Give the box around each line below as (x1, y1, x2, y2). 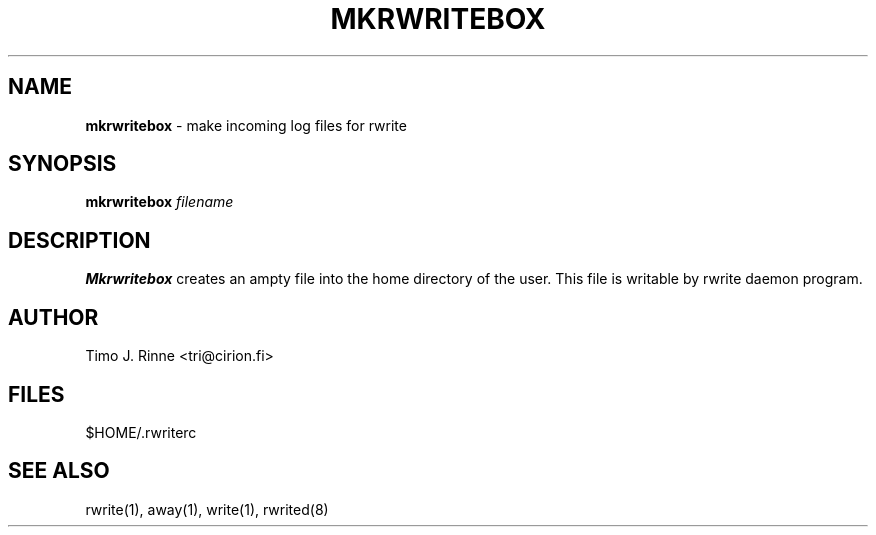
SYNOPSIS (8, 151, 117, 177)
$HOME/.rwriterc (85, 423, 197, 441)
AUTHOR (8, 304, 99, 330)
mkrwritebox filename (85, 193, 234, 211)
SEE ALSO (8, 458, 110, 484)
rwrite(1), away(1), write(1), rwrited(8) (85, 500, 329, 518)
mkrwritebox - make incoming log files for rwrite (85, 116, 407, 134)
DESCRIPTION (8, 227, 151, 253)
